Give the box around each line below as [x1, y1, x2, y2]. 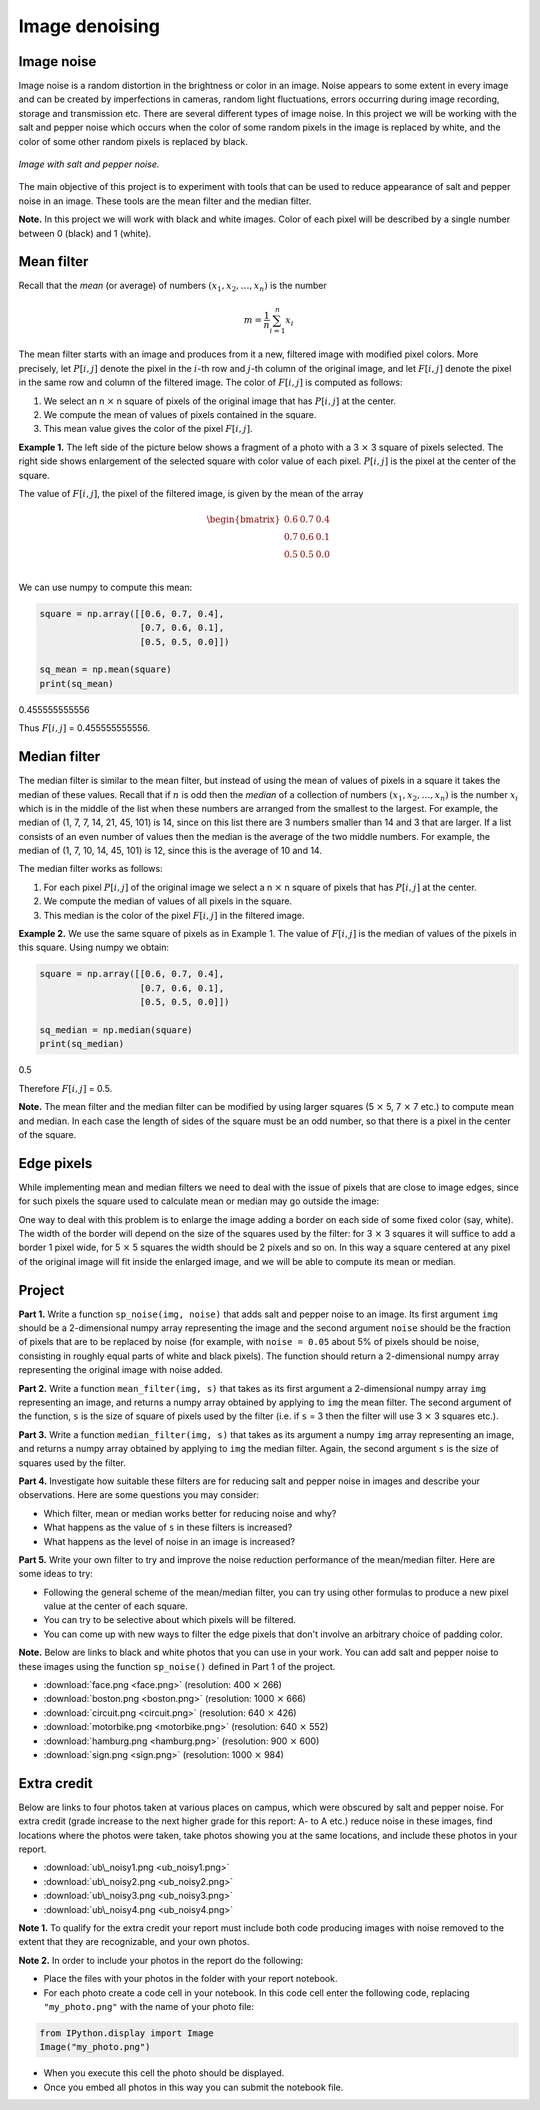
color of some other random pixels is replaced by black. [18, 135, 249, 147]
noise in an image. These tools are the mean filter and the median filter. [18, 195, 312, 207]
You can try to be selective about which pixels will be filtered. [43, 1614, 297, 1626]
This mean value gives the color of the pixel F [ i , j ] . [43, 423, 253, 435]
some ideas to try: [18, 1568, 94, 1580]
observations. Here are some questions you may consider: [18, 1489, 260, 1501]
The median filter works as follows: [18, 863, 164, 875]
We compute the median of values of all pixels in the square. [43, 895, 293, 907]
